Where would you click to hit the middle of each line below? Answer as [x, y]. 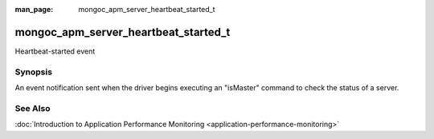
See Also [33, 108]
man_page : [34, 9]
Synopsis [33, 72]
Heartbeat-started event [55, 51]
